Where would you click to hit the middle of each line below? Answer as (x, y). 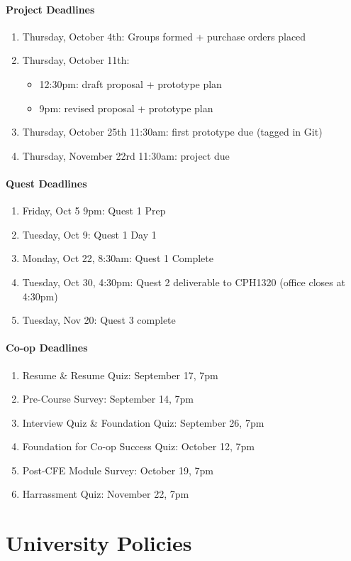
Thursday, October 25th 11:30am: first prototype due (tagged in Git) (172, 132)
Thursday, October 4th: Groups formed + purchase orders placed (164, 36)
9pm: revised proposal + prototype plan (126, 108)
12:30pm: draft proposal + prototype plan (130, 83)
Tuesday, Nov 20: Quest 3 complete (99, 320)
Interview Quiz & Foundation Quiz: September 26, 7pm (143, 422)
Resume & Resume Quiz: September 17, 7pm (120, 375)
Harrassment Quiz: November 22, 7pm (106, 494)
